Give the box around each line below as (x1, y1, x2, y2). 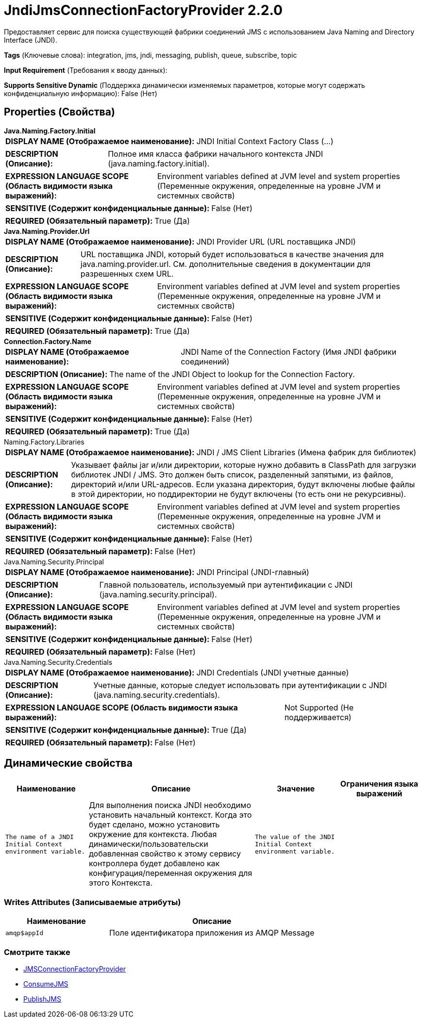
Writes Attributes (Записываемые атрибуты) (4, 897, 181, 907)
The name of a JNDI (5, 833, 74, 841)
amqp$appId (5, 929, 44, 937)
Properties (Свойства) (4, 106, 115, 118)
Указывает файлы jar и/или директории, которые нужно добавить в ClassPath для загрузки (71, 460, 416, 470)
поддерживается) (284, 712, 352, 722)
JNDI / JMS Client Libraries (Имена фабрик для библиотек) (196, 447, 417, 457)
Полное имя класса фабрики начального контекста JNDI (108, 148, 323, 159)
